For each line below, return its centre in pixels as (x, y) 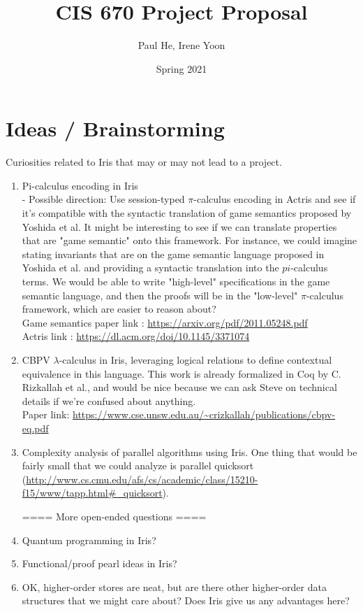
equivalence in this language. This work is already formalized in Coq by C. (181, 373)
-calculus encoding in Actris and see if (275, 199)
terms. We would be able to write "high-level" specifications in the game (176, 281)
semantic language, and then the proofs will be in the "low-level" (160, 295)
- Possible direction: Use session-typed (103, 199)
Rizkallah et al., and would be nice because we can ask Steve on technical (179, 387)
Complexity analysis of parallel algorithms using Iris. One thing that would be (190, 451)
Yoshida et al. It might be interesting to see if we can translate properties (179, 226)
